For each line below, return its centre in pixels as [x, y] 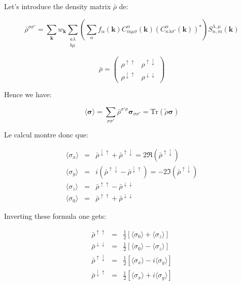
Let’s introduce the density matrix [58, 6]
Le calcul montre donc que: [46, 135]
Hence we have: [28, 94]
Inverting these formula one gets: [55, 216]
